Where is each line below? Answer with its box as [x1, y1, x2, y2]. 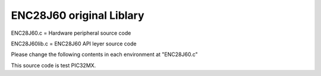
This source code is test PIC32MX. [11, 62, 96, 69]
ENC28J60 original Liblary [11, 9, 145, 22]
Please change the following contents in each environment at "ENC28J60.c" [11, 51, 199, 58]
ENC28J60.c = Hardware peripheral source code [11, 29, 131, 37]
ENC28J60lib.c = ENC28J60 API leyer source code [11, 40, 137, 47]
